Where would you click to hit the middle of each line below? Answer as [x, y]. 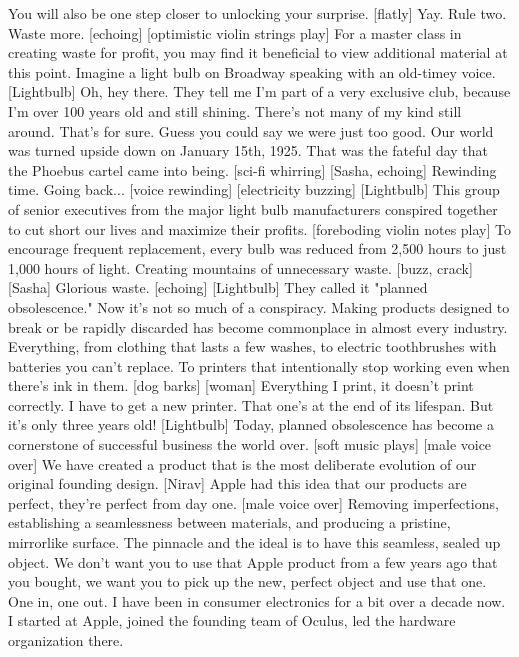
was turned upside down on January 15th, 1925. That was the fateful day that [248, 150]
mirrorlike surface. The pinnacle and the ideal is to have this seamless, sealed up [254, 542]
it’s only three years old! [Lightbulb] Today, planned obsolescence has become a [251, 424]
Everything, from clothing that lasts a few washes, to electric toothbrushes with [252, 346]
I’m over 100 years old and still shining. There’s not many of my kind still [235, 110]
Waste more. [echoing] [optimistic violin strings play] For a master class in [235, 32]
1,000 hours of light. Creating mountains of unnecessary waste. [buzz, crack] [240, 267]
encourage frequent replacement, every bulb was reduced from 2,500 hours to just [257, 248]
